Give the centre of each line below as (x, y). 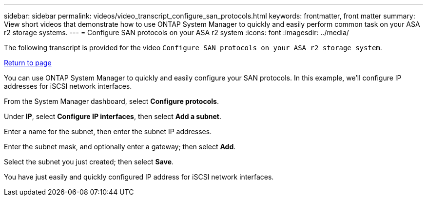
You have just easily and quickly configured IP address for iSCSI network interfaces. (139, 177)
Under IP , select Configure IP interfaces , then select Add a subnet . (113, 116)
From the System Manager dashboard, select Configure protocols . (111, 101)
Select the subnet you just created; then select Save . (89, 162)
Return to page (28, 63)
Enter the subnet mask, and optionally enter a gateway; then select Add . (120, 147)
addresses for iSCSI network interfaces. (68, 86)
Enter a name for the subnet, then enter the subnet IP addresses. (108, 131)
